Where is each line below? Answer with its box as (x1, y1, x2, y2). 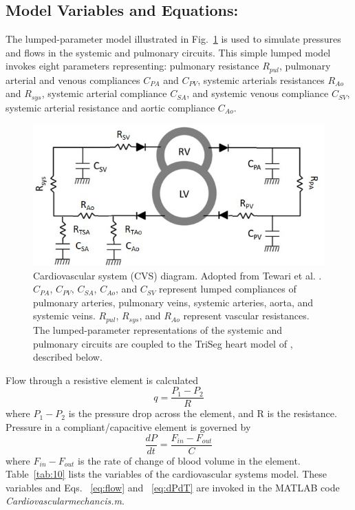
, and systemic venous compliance (186, 86, 329, 100)
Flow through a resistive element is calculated (6, 372, 199, 387)
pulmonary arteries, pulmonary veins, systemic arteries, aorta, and (33, 295, 314, 309)
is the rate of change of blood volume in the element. (78, 453, 301, 467)
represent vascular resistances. (183, 308, 310, 323)
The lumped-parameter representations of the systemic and (33, 322, 283, 337)
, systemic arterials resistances (197, 72, 325, 87)
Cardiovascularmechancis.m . (6, 493, 125, 508)
